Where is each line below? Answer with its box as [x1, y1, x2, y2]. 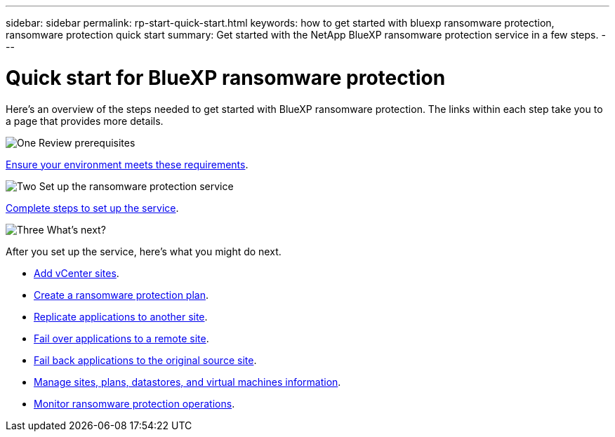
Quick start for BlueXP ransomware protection [6, 65, 446, 90]
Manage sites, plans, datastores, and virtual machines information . [34, 375, 341, 388]
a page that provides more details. [6, 114, 164, 127]
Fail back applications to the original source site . [34, 354, 257, 366]
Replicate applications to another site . [34, 310, 208, 323]
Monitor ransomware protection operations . [34, 397, 235, 410]
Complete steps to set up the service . [6, 201, 179, 214]
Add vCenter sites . [34, 267, 119, 279]
